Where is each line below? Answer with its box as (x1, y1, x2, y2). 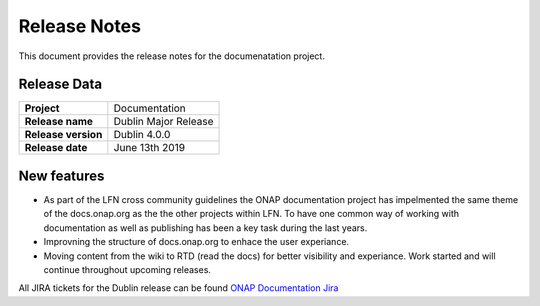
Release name (24, 115, 94, 129)
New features (18, 167, 105, 184)
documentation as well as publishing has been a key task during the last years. (43, 221, 368, 234)
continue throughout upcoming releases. (43, 263, 212, 275)
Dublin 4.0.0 (113, 128, 171, 142)
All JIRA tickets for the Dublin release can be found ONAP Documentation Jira (18, 282, 339, 294)
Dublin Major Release (113, 115, 214, 129)
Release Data (18, 76, 103, 93)
